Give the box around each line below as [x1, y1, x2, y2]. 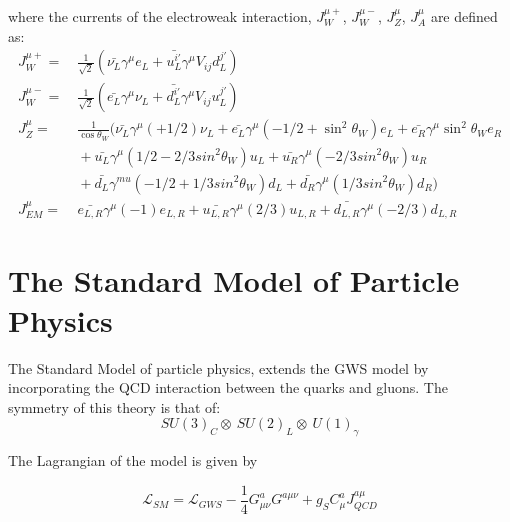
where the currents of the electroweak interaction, [8, 6, 312, 26]
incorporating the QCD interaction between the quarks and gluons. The [8, 377, 448, 398]
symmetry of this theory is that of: [8, 396, 221, 417]
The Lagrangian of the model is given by [8, 450, 258, 471]
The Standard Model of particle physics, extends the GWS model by [8, 357, 429, 378]
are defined [430, 6, 498, 26]
